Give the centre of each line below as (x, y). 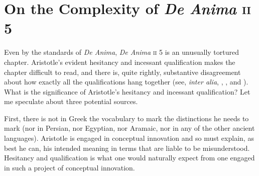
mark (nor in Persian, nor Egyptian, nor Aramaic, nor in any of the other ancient (129, 128)
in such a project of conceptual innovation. (70, 167)
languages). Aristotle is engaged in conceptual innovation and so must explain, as (129, 138)
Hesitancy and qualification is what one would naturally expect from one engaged (129, 158)
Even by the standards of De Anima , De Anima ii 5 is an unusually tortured (121, 52)
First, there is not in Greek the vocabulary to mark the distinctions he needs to (126, 118)
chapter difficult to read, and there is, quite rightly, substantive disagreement (122, 72)
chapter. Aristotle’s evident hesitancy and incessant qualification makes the (120, 62)
